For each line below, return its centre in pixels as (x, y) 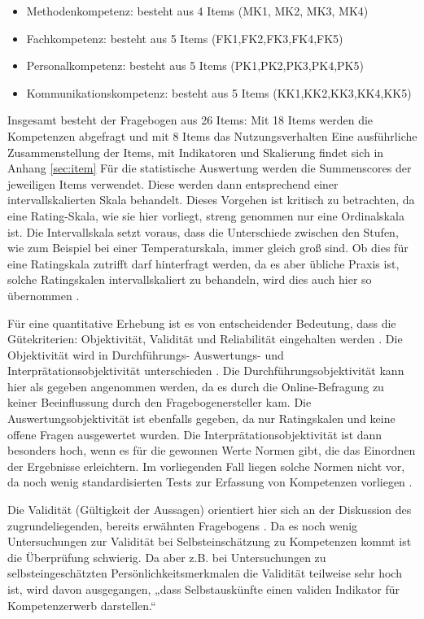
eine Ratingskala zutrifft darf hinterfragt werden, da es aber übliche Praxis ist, (203, 263)
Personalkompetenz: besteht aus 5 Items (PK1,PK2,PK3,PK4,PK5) (195, 65)
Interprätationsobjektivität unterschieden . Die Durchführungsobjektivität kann (206, 371)
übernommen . (44, 295)
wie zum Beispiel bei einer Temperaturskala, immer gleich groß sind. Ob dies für (208, 248)
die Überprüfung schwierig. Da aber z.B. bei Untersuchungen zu (167, 557)
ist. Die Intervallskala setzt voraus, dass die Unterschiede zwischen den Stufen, (203, 231)
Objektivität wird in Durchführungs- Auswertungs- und (146, 354)
